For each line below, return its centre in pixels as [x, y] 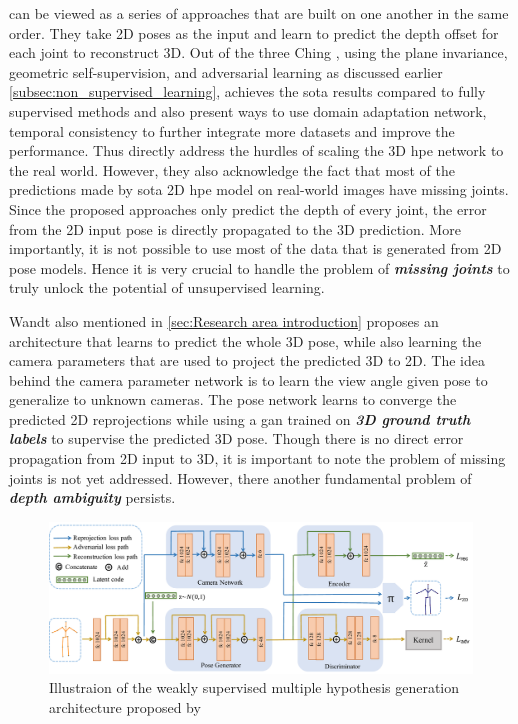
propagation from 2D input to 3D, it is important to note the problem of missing [257, 458]
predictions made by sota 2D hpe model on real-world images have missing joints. [259, 189]
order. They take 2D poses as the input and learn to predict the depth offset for [254, 32]
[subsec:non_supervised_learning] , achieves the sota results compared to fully [247, 91]
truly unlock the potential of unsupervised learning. [167, 287]
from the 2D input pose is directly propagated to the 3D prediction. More [235, 228]
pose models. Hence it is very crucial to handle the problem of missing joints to [259, 267]
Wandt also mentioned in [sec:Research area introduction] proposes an [224, 320]
